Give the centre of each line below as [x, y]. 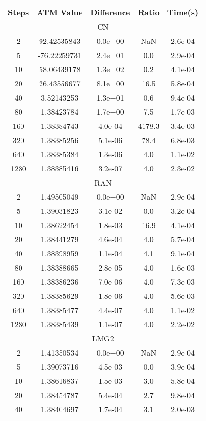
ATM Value [60, 12]
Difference [110, 12]
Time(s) [183, 12]
